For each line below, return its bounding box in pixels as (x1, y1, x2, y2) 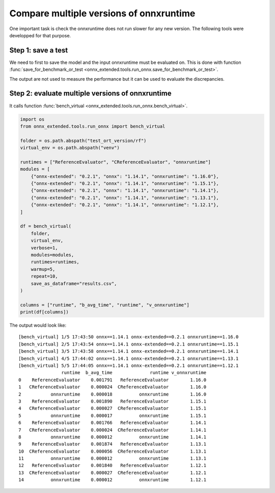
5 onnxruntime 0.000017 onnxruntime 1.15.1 (18, 412, 207, 418)
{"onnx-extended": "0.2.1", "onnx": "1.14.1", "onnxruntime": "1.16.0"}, (31, 174, 219, 179)
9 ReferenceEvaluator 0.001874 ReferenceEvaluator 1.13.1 (18, 441, 207, 447)
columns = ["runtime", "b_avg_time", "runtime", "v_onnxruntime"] (20, 302, 189, 308)
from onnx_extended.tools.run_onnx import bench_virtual (20, 123, 166, 129)
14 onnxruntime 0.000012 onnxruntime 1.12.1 (18, 477, 207, 483)
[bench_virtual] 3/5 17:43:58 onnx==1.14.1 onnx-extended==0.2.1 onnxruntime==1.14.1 (18, 349, 239, 354)
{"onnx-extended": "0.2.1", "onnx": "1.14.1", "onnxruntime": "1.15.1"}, (31, 181, 219, 186)
